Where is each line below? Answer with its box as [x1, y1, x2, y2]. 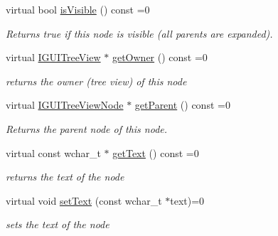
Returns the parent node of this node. [6, 121, 168, 136]
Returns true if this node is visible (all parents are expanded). [6, 26, 273, 41]
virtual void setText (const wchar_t [6, 193, 162, 208]
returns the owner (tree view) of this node [6, 73, 187, 88]
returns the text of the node [6, 169, 124, 184]
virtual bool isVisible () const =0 [6, 2, 150, 16]
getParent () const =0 [134, 97, 230, 112]
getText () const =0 [112, 145, 199, 160]
